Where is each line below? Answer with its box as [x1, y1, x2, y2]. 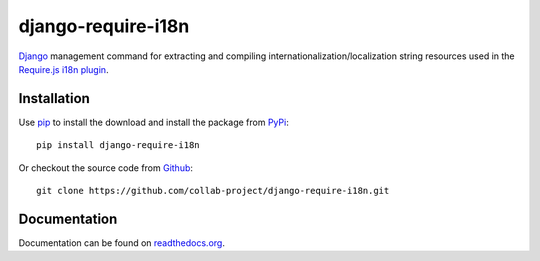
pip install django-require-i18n [36, 140, 200, 151]
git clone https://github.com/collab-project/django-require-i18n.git [36, 185, 390, 197]
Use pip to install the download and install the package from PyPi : [18, 116, 289, 128]
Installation [18, 90, 90, 107]
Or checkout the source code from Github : [18, 161, 194, 174]
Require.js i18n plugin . [18, 63, 109, 75]
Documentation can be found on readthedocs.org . [18, 236, 225, 249]
